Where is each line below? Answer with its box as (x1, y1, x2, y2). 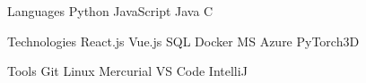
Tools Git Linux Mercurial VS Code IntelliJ (7, 62, 248, 80)
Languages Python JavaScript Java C (7, 2, 213, 20)
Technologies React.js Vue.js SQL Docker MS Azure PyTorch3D (7, 31, 360, 50)
